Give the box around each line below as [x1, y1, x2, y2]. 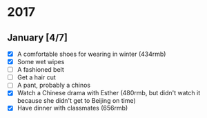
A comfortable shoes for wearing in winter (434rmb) [17, 50, 166, 58]
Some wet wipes [17, 58, 65, 66]
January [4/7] [7, 32, 68, 43]
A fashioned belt [17, 66, 64, 74]
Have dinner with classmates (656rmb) [17, 104, 128, 112]
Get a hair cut [17, 73, 57, 81]
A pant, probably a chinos [17, 81, 91, 90]
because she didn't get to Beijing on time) [17, 97, 136, 105]
